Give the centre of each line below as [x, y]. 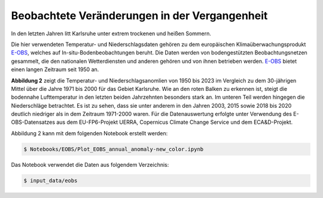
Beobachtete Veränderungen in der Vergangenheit [139, 16]
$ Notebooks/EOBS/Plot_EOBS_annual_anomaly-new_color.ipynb [114, 149]
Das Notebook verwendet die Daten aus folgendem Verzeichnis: [90, 165]
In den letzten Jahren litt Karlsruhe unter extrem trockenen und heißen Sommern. [111, 33]
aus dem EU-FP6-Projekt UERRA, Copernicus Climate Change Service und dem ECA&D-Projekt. [174, 122]
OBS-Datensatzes [33, 122]
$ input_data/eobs [51, 180]
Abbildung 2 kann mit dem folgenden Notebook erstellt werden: [89, 133]
